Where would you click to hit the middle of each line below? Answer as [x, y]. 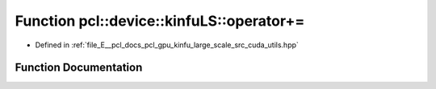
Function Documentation [79, 68]
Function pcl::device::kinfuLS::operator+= [160, 21]
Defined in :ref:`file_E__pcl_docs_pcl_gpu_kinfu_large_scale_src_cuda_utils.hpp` [167, 45]
